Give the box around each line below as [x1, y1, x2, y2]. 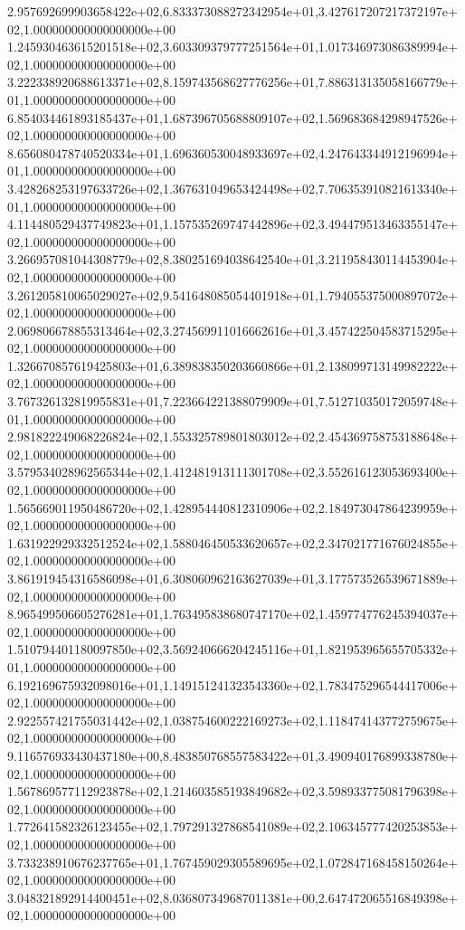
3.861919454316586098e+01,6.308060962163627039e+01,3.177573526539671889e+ [7, 569, 458, 587]
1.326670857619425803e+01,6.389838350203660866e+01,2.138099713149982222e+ [7, 356, 458, 375]
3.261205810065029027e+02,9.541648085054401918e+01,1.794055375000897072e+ [7, 285, 458, 304]
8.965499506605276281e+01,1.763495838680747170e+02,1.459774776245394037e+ [7, 604, 458, 623]
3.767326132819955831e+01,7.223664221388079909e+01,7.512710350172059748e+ [7, 392, 458, 411]
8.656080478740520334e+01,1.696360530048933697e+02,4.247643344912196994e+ [7, 143, 458, 162]
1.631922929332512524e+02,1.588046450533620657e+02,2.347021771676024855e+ [7, 533, 458, 552]
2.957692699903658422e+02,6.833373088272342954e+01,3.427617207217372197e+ [7, 2, 458, 20]
